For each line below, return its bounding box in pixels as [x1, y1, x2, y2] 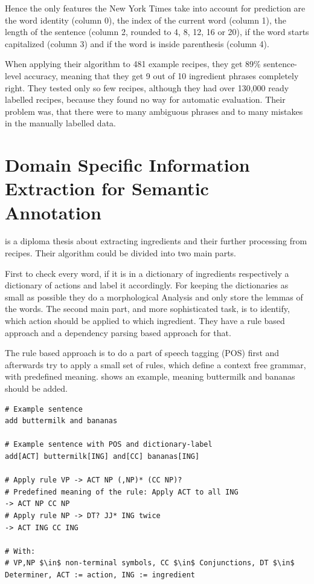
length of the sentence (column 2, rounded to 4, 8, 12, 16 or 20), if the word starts [5, 25, 309, 38]
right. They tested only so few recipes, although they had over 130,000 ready [5, 81, 289, 94]
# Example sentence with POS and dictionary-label [5, 440, 213, 449]
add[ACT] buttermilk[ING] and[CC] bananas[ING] [5, 452, 200, 461]
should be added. [5, 381, 68, 394]
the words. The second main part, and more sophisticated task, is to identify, [5, 302, 290, 315]
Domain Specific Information [5, 152, 250, 177]
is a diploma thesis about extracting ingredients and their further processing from [5, 235, 307, 247]
